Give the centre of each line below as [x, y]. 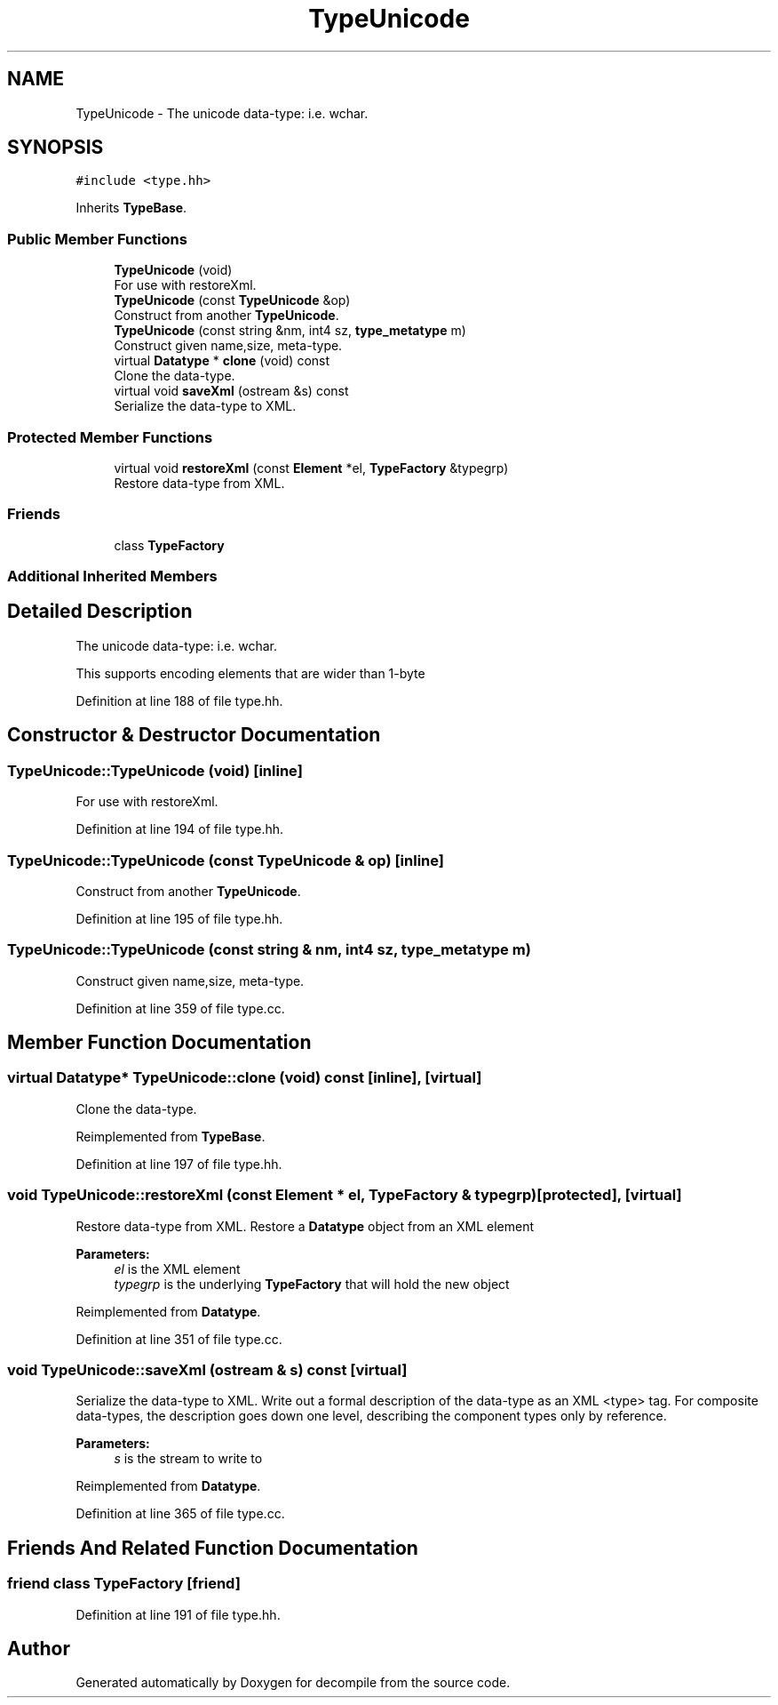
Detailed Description [100, 612]
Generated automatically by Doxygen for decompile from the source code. [293, 1683]
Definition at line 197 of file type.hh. [179, 1164]
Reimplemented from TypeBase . [171, 1136]
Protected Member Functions [110, 437]
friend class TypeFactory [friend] [124, 1584]
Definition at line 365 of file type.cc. [180, 1514]
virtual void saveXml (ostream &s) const [231, 391]
